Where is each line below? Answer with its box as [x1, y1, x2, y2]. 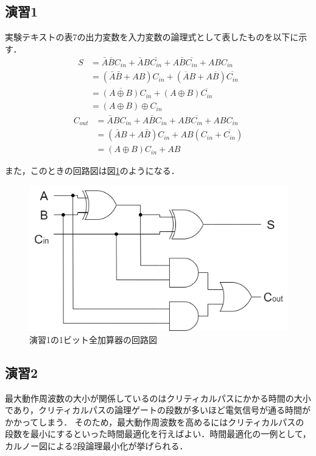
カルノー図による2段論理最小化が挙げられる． [5, 440, 188, 452]
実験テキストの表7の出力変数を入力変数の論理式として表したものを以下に [5, 31, 299, 43]
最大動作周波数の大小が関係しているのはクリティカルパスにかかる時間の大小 [5, 391, 311, 404]
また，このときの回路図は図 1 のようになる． [5, 164, 180, 177]
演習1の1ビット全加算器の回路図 [29, 333, 157, 346]
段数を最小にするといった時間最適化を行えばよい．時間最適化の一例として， [5, 427, 311, 440]
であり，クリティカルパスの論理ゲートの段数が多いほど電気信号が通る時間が [5, 404, 311, 416]
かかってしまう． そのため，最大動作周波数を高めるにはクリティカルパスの [5, 415, 304, 428]
